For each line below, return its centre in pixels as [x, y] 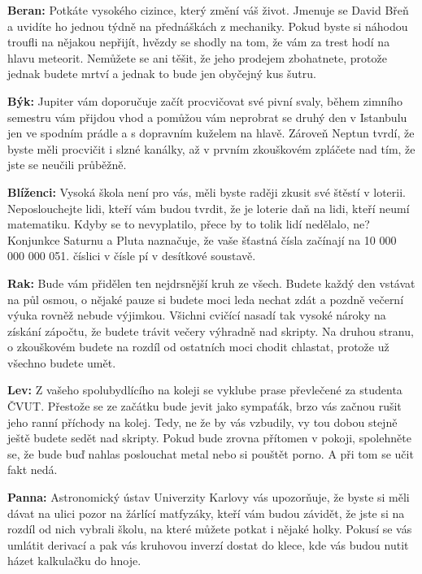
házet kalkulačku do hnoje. [74, 561]
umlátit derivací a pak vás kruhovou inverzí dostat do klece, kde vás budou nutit [208, 544]
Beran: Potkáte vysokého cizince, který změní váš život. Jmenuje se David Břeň [208, 10]
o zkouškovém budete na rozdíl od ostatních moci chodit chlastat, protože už [198, 347]
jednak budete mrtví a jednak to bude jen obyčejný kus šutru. [162, 74]
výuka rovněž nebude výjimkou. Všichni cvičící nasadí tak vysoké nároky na [197, 315]
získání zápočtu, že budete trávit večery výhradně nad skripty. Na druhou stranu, [211, 330]
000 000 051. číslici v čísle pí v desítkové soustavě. [132, 256]
